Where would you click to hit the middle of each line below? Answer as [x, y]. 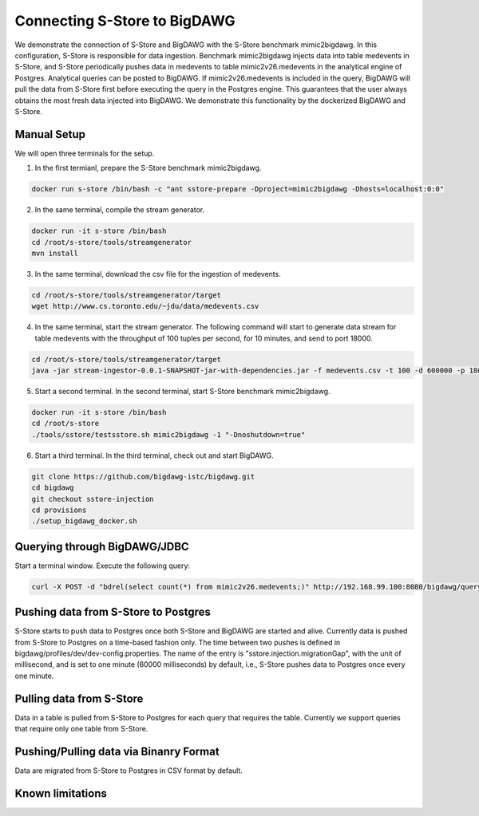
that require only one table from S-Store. [81, 729]
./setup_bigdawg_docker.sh [84, 521]
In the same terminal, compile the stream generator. [120, 210]
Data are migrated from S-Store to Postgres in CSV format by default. [129, 771]
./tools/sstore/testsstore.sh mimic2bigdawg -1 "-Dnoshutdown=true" [168, 434]
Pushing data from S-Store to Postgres [113, 612]
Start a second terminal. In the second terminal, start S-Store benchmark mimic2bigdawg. [182, 392]
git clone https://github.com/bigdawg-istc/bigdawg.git [143, 476]
